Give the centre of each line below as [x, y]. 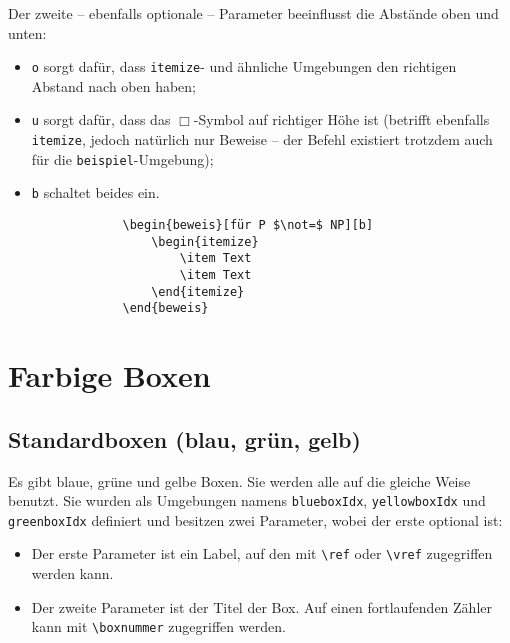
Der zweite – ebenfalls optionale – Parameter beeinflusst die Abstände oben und [253, 13]
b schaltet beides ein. [95, 192]
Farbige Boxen [109, 375]
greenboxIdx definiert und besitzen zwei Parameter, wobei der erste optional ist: [255, 519]
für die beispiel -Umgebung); [122, 158]
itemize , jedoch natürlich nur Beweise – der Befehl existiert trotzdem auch [262, 139]
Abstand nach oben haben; [114, 85]
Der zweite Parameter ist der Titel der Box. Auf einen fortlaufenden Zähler [261, 606]
